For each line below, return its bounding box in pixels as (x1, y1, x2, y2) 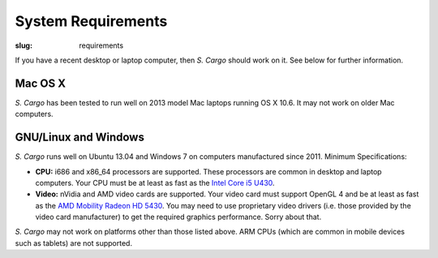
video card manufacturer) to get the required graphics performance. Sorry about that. (35, 212, 322, 222)
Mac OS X (15, 76, 67, 90)
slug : (15, 41, 32, 50)
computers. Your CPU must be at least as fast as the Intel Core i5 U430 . (35, 178, 275, 187)
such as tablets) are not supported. (15, 238, 133, 247)
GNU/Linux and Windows (15, 131, 145, 144)
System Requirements (15, 12, 168, 30)
